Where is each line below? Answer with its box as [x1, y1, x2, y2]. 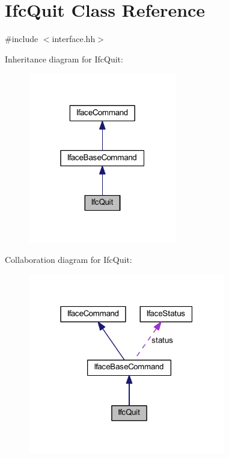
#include [5, 32, 38, 45]
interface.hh [52, 32, 96, 45]
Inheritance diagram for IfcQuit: [5, 52, 123, 65]
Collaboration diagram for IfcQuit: [5, 253, 132, 266]
